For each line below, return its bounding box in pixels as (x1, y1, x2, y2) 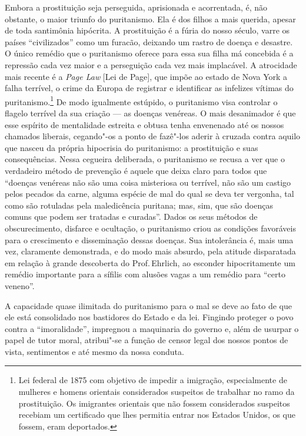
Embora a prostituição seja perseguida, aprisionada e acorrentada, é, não (5, 1, 268, 13)
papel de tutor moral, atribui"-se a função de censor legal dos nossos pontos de (5, 334, 288, 346)
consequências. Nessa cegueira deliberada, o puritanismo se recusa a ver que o (5, 153, 285, 165)
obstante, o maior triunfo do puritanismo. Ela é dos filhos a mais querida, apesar (5, 12, 296, 25)
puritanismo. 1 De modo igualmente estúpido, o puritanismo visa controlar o (5, 93, 278, 108)
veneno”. (5, 279, 35, 291)
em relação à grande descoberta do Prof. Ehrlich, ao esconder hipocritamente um (5, 256, 295, 269)
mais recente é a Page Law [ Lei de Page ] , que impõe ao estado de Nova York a (5, 70, 288, 82)
